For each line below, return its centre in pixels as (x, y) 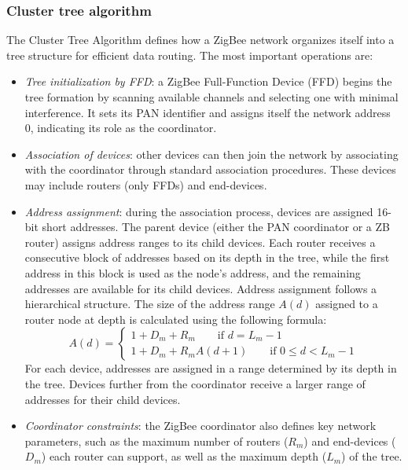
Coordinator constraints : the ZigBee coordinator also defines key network (200, 426)
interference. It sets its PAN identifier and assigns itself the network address (208, 112)
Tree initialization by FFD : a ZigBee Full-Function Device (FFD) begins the (208, 81)
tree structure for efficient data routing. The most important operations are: (190, 55)
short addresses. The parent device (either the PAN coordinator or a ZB (216, 227)
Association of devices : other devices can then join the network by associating (211, 154)
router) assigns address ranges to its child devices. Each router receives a (200, 242)
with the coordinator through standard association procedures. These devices (210, 169)
